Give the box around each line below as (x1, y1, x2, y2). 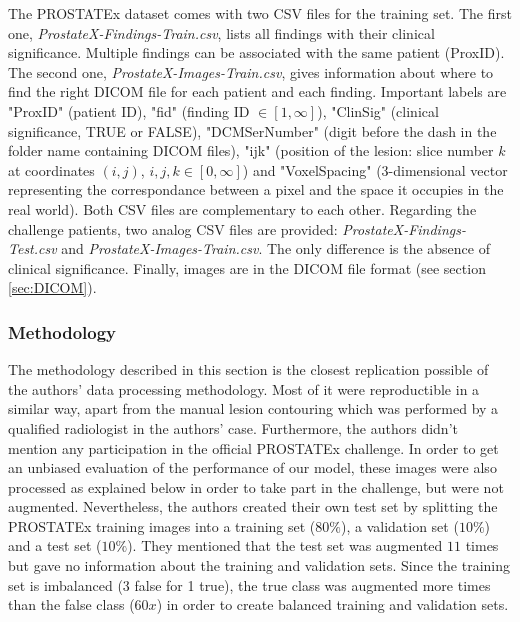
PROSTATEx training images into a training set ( (8, 515, 316, 536)
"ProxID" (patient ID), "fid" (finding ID (8, 100, 250, 121)
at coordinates (8, 159, 95, 180)
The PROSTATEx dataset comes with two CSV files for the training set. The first (8, 3, 512, 23)
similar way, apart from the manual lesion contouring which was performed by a (8, 398, 499, 419)
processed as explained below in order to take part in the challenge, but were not (8, 476, 504, 497)
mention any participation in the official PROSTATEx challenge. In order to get (8, 437, 499, 458)
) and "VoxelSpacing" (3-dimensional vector (242, 159, 508, 180)
